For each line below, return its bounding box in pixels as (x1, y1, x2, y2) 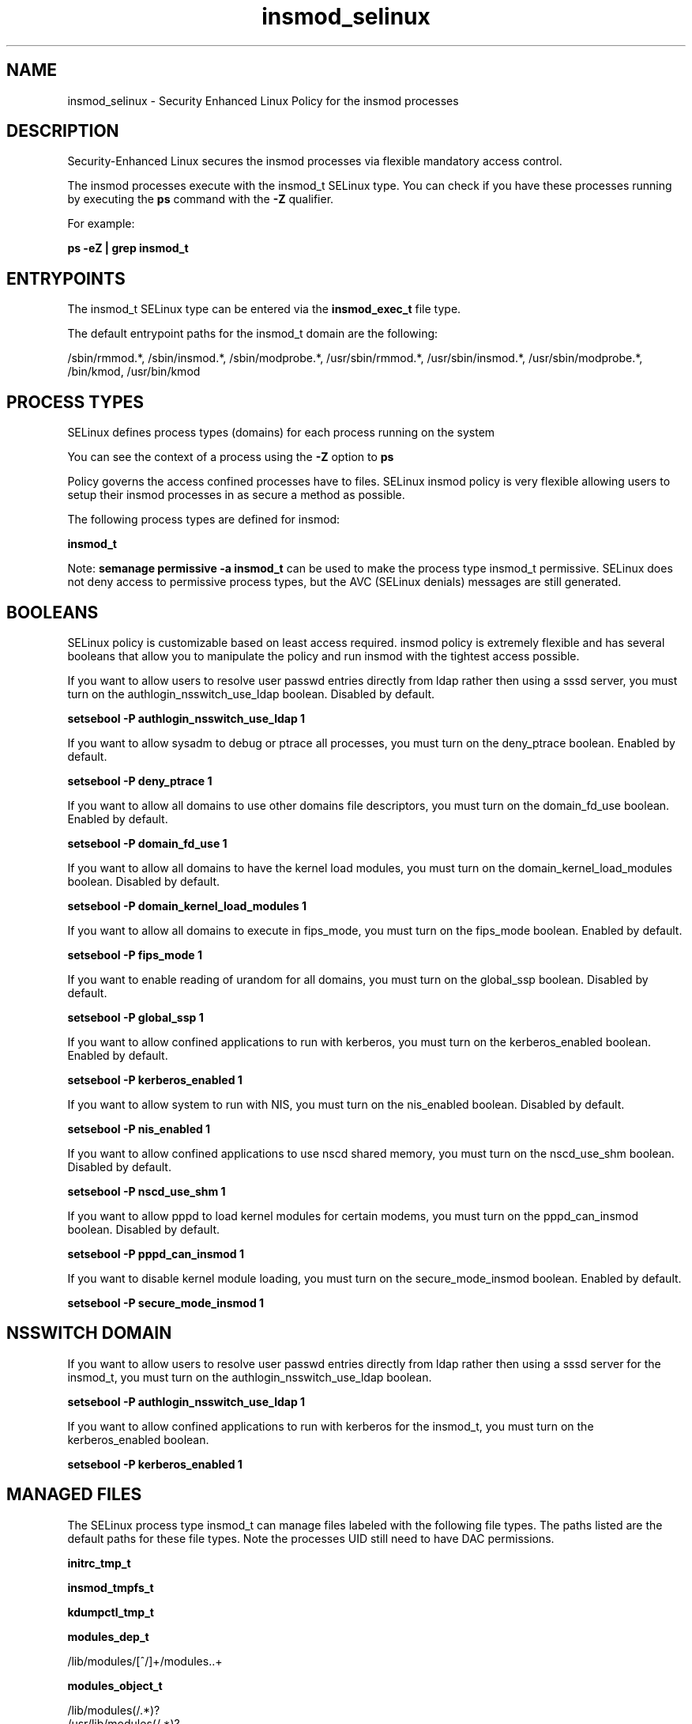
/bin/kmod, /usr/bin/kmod (67, 365, 201, 379)
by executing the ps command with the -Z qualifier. (67, 192, 334, 206)
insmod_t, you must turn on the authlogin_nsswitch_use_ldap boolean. (67, 1370, 432, 1384)
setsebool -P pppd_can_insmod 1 (67, 1246, 245, 1261)
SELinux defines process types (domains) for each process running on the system (67, 425, 495, 440)
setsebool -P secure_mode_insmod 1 (67, 1295, 265, 1310)
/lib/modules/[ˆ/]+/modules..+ (67, 1654, 223, 1668)
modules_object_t (67, 1678, 163, 1692)
